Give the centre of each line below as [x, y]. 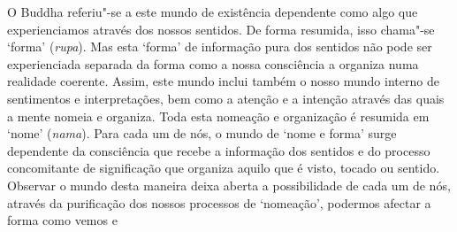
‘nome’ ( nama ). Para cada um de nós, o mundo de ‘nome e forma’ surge [202, 133]
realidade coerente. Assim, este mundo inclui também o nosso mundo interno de [223, 81]
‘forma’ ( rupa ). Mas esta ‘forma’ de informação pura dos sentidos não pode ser [220, 46]
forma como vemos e [62, 220]
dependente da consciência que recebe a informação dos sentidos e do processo [219, 150]
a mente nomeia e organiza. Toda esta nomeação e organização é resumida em [218, 116]
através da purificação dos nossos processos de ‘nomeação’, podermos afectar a [219, 202]
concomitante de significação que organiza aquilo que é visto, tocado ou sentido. [224, 168]
